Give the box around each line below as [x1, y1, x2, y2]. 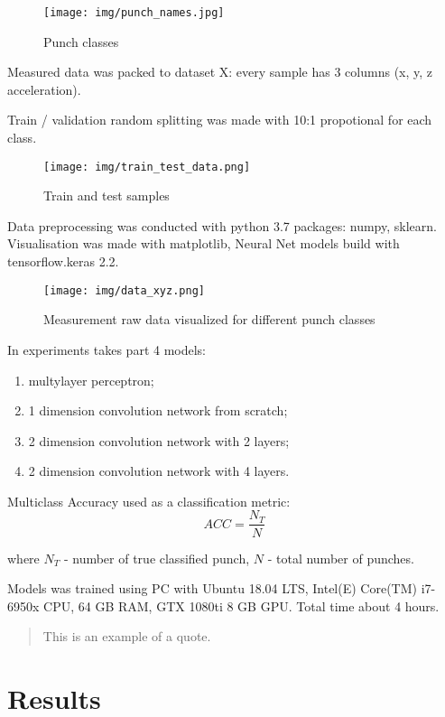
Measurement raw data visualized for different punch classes [43, 310, 375, 329]
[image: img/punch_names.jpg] [43, 6, 225, 19]
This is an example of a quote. [42, 627, 211, 646]
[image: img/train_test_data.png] [43, 160, 251, 173]
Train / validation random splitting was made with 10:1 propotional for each [7, 110, 432, 129]
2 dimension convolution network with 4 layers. [28, 461, 290, 480]
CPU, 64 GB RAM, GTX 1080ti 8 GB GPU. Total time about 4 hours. [43, 596, 440, 615]
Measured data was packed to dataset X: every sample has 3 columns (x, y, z [7, 62, 433, 81]
